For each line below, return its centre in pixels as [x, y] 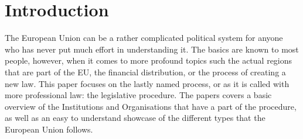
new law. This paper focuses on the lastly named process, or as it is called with [147, 83]
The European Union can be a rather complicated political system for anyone [144, 38]
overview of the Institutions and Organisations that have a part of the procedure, [151, 106]
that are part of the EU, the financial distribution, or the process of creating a [145, 72]
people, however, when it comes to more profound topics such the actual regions [149, 60]
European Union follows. [49, 129]
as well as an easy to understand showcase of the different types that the [135, 118]
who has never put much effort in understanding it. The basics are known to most [152, 49]
